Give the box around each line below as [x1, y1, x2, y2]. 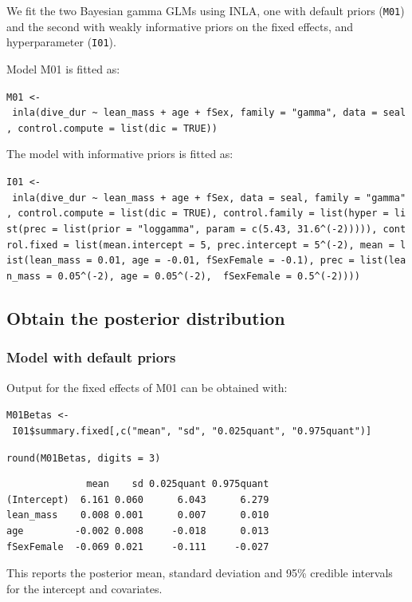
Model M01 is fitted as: [6, 60, 120, 77]
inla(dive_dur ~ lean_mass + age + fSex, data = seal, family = [12, 192, 360, 204]
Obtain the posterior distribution [6, 306, 285, 331]
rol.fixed [6, 239, 58, 251]
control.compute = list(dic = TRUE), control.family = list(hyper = [18, 208, 389, 220]
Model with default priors [6, 347, 176, 367]
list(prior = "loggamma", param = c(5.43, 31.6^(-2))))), [63, 224, 378, 236]
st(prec [6, 224, 47, 236]
